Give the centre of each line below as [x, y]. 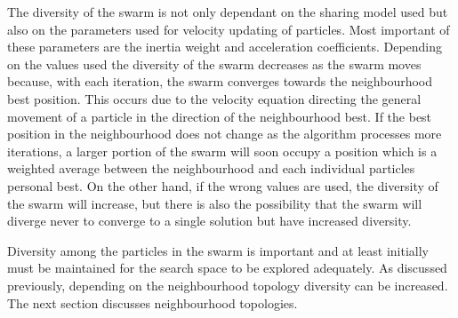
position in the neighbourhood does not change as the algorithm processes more [225, 134]
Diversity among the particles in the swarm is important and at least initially [218, 250]
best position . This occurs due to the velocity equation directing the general [214, 98]
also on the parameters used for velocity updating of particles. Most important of [229, 29]
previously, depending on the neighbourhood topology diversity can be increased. [228, 285]
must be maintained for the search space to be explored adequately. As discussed [227, 268]
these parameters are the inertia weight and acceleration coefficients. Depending [225, 47]
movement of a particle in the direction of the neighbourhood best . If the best [220, 116]
